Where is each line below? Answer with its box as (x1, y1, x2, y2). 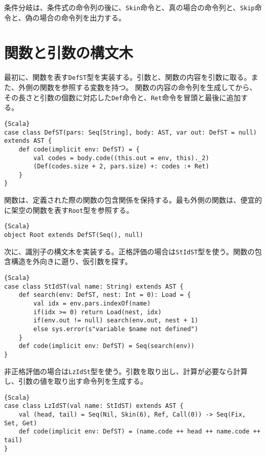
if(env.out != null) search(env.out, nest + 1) (33, 317, 198, 324)
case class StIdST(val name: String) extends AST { (4, 283, 184, 290)
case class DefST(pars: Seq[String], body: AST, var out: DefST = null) (4, 128, 257, 136)
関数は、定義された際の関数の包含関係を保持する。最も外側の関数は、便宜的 (4, 194, 262, 205)
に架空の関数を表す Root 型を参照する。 (4, 204, 134, 215)
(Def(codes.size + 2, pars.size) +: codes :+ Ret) (33, 163, 209, 170)
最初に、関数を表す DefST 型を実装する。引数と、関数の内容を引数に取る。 (4, 72, 251, 82)
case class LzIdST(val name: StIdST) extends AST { (4, 402, 184, 410)
